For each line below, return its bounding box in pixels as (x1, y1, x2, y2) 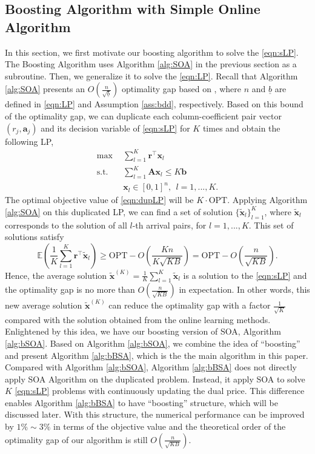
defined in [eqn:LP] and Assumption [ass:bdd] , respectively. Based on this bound (5, 98, 303, 110)
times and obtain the (202, 121, 280, 134)
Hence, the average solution (5, 269, 107, 281)
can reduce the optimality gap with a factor (108, 299, 271, 312)
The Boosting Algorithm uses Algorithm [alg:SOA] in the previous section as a (5, 58, 297, 70)
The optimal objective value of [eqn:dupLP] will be (5, 193, 194, 206)
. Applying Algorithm (227, 193, 308, 206)
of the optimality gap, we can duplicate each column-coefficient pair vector (5, 109, 282, 122)
